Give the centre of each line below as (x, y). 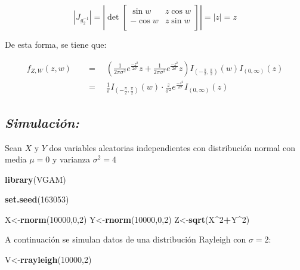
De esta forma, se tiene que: (56, 44)
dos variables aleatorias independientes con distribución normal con (172, 147)
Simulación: (42, 122)
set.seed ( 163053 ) (37, 199)
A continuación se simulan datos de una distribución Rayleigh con (126, 239)
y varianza (71, 159)
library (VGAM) (35, 179)
